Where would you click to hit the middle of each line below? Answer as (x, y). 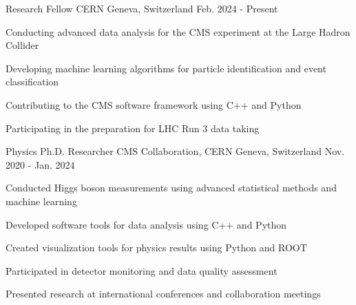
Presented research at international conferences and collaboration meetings (163, 294)
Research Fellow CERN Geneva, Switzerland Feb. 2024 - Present (142, 8)
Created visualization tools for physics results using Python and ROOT (156, 248)
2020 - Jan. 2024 (40, 164)
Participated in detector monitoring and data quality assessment (142, 270)
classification (32, 82)
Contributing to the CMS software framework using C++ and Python (154, 104)
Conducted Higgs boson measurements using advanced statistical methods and (171, 188)
